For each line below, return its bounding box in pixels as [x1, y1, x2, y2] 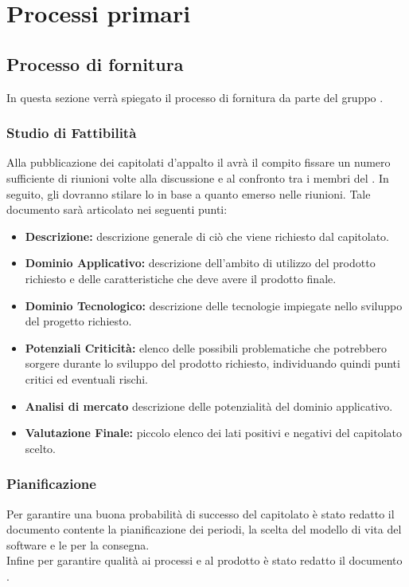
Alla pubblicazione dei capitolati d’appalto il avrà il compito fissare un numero [6, 154, 391, 171]
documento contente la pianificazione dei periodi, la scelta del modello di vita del [6, 521, 402, 538]
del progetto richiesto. [25, 313, 132, 329]
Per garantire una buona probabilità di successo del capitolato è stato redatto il [6, 505, 395, 522]
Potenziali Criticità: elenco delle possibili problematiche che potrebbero [25, 339, 388, 356]
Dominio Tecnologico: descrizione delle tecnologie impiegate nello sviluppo [25, 297, 403, 313]
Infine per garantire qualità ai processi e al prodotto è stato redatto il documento [6, 552, 403, 569]
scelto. [25, 439, 56, 456]
